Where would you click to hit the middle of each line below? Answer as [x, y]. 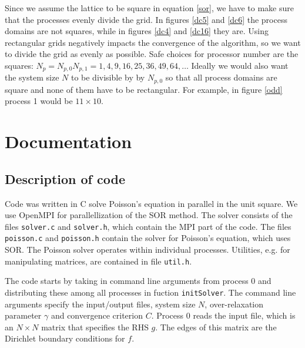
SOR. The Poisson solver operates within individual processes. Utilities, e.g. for [148, 250]
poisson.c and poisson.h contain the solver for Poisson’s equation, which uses [148, 238]
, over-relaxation [234, 304]
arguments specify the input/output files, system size [100, 304]
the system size [32, 77]
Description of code [65, 178]
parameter [23, 315]
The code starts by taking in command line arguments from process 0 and [138, 281]
